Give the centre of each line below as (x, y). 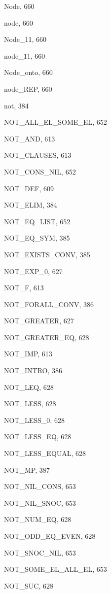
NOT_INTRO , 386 (33, 370)
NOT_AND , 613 (30, 138)
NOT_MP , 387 (27, 470)
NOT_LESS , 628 (30, 403)
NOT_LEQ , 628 (29, 387)
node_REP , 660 (28, 88)
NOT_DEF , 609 (29, 188)
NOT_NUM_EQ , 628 (38, 519)
